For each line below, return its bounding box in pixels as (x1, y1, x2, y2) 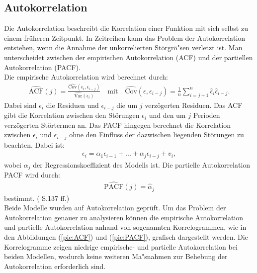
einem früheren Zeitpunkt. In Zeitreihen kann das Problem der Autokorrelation (4, 32, 246, 43)
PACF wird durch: (4, 170, 60, 180)
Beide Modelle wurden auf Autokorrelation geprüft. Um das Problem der (4, 202, 226, 213)
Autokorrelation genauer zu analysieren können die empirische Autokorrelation (4, 212, 244, 222)
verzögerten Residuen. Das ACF (145, 99, 243, 110)
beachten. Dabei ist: (4, 139, 65, 150)
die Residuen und (46, 99, 99, 110)
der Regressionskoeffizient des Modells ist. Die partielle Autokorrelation (33, 159, 251, 170)
